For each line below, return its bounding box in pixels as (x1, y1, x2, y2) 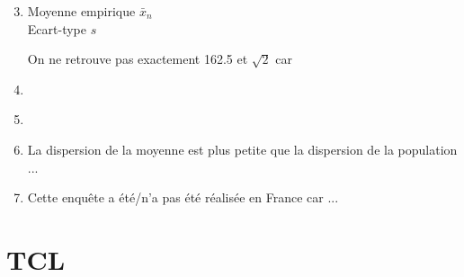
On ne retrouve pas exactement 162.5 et (27, 49, 248, 68)
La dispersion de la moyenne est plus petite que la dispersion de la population (27, 139, 458, 158)
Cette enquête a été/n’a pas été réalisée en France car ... (27, 188, 339, 207)
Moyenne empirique (27, 2, 136, 20)
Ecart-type (27, 19, 86, 38)
